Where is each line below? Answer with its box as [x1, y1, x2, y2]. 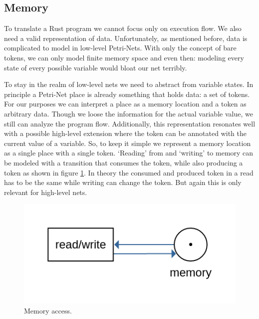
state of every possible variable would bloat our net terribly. [4, 62, 187, 72]
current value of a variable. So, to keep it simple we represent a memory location [4, 137, 251, 148]
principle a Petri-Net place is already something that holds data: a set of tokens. [4, 88, 250, 99]
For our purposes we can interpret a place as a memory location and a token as [4, 98, 247, 109]
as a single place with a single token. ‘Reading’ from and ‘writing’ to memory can [4, 147, 254, 158]
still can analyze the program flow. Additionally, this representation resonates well [4, 118, 256, 128]
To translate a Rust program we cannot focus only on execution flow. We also [4, 23, 242, 33]
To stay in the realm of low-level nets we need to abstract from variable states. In [4, 79, 254, 89]
